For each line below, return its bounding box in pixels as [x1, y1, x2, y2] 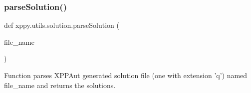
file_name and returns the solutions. [4, 80, 116, 90]
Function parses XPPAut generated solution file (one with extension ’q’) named [4, 70, 248, 80]
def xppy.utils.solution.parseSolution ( [4, 20, 119, 30]
